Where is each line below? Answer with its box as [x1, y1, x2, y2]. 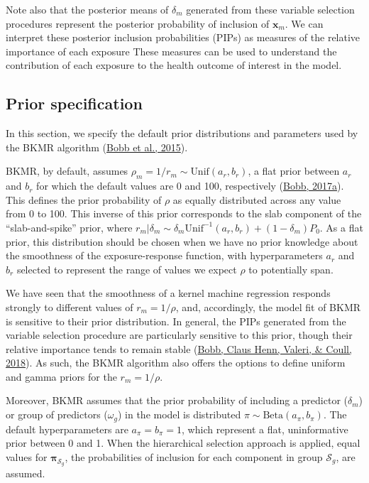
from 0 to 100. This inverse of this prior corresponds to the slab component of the [6, 206, 362, 221]
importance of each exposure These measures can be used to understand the [6, 43, 337, 58]
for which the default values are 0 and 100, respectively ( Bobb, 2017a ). [36, 178, 344, 193]
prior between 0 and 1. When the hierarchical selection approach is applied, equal [6, 435, 360, 450]
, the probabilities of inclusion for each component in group [65, 449, 323, 464]
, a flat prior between [248, 163, 340, 178]
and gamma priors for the [6, 369, 117, 384]
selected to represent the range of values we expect [16, 261, 237, 276]
